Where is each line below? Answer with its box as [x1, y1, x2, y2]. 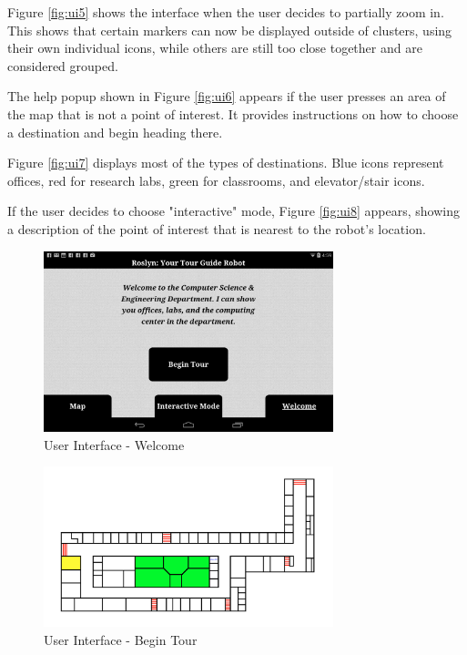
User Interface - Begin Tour [44, 629, 198, 649]
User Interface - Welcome [44, 435, 185, 454]
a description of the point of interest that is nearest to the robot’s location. [7, 219, 426, 238]
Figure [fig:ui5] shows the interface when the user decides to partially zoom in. [7, 3, 444, 21]
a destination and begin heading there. [7, 122, 223, 141]
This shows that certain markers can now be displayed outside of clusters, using [7, 20, 452, 39]
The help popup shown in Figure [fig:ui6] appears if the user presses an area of [7, 87, 446, 106]
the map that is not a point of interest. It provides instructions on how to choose [7, 104, 459, 123]
